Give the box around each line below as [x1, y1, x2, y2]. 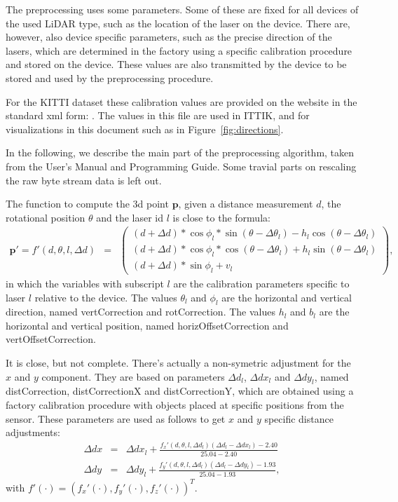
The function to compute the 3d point [6, 196, 169, 211]
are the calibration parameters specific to [173, 276, 350, 290]
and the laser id [96, 210, 164, 224]
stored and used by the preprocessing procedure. [6, 70, 214, 85]
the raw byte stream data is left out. [6, 172, 162, 187]
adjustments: [6, 425, 60, 440]
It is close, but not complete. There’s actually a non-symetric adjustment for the [6, 355, 351, 370]
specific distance [264, 411, 334, 426]
